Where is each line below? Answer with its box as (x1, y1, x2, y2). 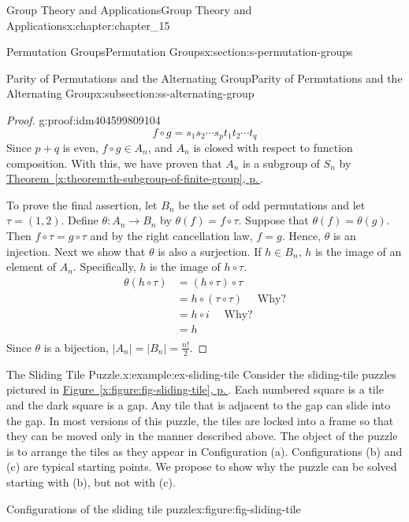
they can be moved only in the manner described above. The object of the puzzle (6, 428, 398, 444)
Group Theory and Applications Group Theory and (6, 2, 252, 17)
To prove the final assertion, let (6, 196, 158, 213)
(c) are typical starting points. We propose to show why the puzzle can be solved (6, 458, 397, 475)
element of (6, 258, 56, 275)
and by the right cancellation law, (90, 227, 253, 243)
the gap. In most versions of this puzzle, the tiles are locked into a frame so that (6, 412, 394, 428)
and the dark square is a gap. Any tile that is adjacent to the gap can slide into (6, 396, 391, 413)
